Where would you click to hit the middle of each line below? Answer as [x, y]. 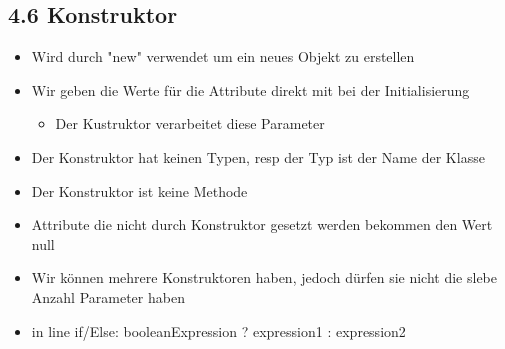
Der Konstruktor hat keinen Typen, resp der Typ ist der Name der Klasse [258, 156]
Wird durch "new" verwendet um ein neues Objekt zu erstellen [223, 56]
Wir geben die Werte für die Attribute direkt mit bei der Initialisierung [250, 89]
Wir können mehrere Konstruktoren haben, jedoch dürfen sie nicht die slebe [264, 277]
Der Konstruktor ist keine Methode [139, 190]
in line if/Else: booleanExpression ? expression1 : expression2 [218, 330]
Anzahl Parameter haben [108, 296]
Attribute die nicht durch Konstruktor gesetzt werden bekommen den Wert [262, 224]
